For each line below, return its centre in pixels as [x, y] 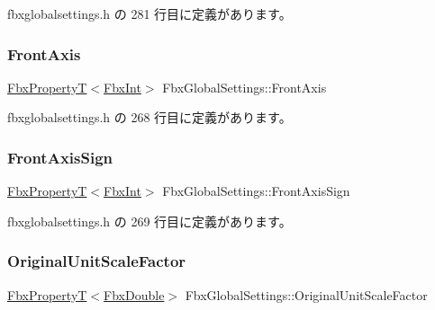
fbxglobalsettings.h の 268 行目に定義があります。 [150, 117]
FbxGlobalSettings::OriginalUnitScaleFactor [306, 294]
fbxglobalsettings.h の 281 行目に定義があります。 [150, 13]
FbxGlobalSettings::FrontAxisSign [256, 191]
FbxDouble [134, 294]
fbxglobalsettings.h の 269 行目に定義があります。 [150, 221]
